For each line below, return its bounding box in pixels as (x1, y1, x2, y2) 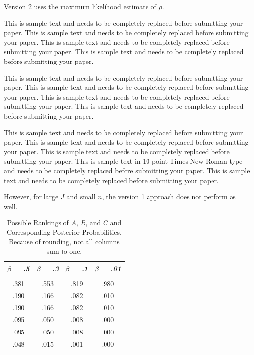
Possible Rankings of (7, 217, 69, 228)
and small (66, 191, 96, 202)
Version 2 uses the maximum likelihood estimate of (4, 1, 156, 11)
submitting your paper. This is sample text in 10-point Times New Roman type (4, 156, 243, 166)
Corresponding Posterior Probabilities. (6, 227, 122, 237)
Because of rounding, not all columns (9, 236, 120, 247)
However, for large (4, 191, 59, 202)
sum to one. (46, 246, 82, 256)
